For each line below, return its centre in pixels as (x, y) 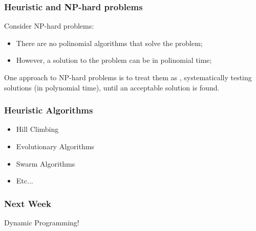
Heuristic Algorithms (49, 110)
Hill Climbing (37, 129)
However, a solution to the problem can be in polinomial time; (114, 60)
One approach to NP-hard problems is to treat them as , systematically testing (128, 77)
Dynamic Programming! (42, 222)
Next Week (28, 203)
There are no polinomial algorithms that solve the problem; (109, 43)
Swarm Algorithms (46, 163)
